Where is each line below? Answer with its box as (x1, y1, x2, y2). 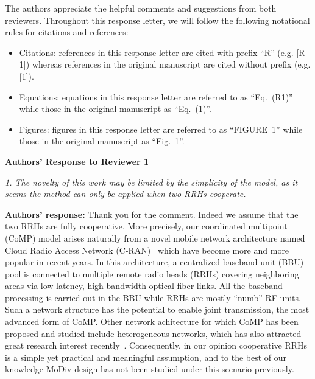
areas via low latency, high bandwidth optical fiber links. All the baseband (5, 279, 283, 292)
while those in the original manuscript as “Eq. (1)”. (19, 102, 211, 115)
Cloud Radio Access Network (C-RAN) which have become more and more (5, 243, 289, 256)
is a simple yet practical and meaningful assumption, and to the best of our (5, 350, 287, 363)
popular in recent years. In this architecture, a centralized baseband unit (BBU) (5, 256, 304, 268)
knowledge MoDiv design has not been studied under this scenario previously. (5, 363, 294, 375)
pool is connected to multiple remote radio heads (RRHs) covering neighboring (5, 267, 299, 280)
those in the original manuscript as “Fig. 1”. (19, 134, 185, 147)
